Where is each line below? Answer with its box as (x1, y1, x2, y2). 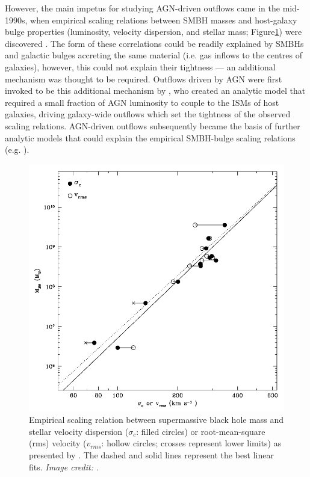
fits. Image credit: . (29, 460, 99, 473)
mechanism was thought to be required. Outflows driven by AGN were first (5, 72, 282, 85)
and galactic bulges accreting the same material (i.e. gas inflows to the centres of (5, 49, 302, 61)
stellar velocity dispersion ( (29, 425, 129, 437)
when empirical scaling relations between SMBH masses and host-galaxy (30, 13, 297, 26)
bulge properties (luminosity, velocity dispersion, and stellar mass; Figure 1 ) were (5, 25, 302, 38)
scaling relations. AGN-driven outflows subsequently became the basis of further (5, 119, 300, 132)
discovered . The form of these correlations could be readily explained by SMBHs (5, 37, 304, 49)
